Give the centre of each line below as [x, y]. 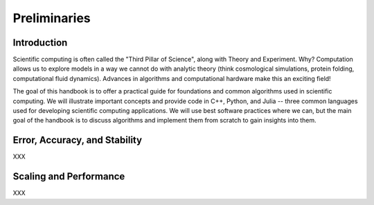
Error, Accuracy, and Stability [77, 140]
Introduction [40, 43]
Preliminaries [52, 18]
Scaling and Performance [69, 177]
